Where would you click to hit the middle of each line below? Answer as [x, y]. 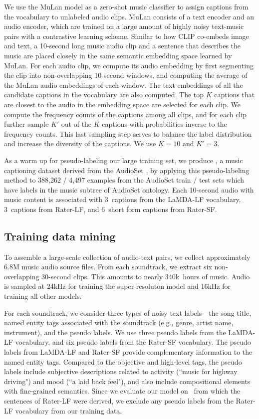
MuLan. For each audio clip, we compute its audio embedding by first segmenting [129, 65]
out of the [76, 124]
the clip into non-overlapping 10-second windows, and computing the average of [126, 75]
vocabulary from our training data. [69, 410]
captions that [235, 95]
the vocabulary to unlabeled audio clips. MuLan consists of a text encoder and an [129, 16]
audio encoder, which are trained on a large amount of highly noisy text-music [124, 26]
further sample [26, 124]
